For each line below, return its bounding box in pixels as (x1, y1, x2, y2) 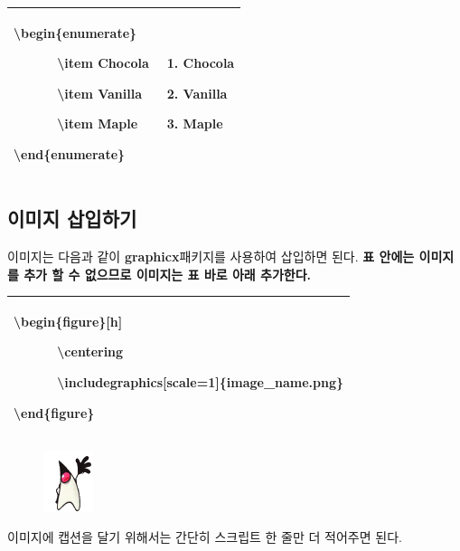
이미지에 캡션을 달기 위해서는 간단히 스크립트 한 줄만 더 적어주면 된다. (7, 527, 402, 546)
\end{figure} (14, 403, 95, 422)
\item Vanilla (57, 83, 143, 102)
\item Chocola (57, 53, 149, 72)
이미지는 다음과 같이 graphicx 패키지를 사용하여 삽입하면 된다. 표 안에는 (7, 247, 415, 266)
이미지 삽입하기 (7, 204, 137, 233)
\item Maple (57, 114, 138, 133)
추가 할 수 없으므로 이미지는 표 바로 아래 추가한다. (23, 264, 312, 283)
